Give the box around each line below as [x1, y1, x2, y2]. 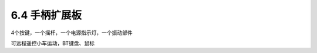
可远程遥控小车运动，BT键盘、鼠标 [11, 40, 95, 47]
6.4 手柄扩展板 [11, 9, 82, 22]
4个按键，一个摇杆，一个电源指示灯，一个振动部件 [11, 29, 133, 36]
